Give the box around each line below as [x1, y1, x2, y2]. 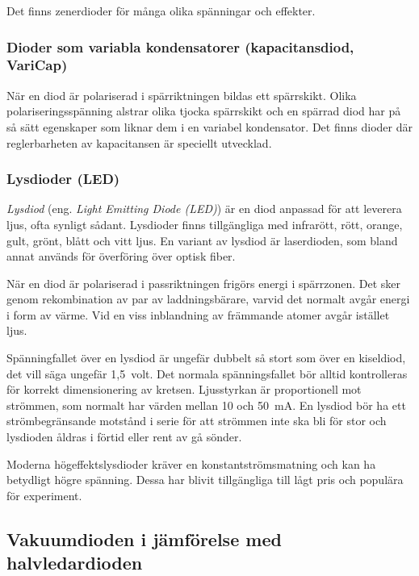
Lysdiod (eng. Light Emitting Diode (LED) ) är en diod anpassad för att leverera [6, 200, 402, 217]
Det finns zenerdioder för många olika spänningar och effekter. [6, 2, 316, 19]
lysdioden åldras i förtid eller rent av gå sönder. [6, 428, 242, 445]
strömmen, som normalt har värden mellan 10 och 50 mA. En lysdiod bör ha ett [6, 396, 406, 413]
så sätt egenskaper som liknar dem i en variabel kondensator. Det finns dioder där [6, 118, 413, 135]
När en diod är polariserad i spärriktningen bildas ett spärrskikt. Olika [6, 86, 357, 103]
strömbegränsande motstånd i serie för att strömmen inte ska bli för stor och [6, 412, 387, 429]
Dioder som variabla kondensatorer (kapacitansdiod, [6, 36, 354, 56]
